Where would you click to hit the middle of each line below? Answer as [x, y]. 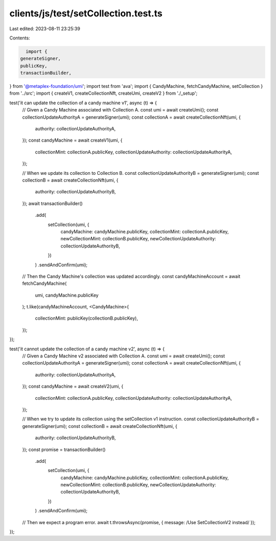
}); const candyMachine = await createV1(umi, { [72, 140]
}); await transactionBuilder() [52, 203]
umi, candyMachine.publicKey [67, 295]
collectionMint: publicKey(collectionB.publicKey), [86, 318]
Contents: [20, 38]
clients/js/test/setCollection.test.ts [86, 13]
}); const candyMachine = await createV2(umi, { [73, 387]
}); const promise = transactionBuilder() [64, 449]
